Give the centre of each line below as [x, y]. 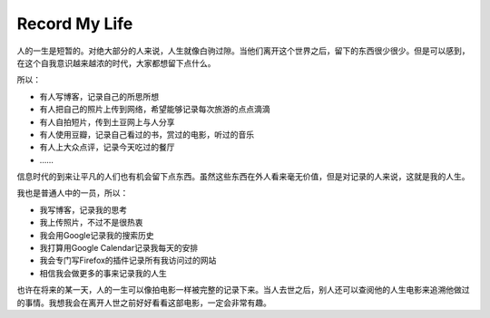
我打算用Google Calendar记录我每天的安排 [119, 248]
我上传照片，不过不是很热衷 [91, 223]
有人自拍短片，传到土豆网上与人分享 [107, 121]
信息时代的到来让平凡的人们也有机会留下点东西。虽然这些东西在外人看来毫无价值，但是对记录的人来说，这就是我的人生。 [243, 177]
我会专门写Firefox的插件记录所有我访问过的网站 [128, 260]
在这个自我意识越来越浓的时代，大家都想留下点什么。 [116, 63]
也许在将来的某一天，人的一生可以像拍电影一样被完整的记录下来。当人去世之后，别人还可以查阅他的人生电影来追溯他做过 [243, 290]
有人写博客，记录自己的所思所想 [99, 96]
